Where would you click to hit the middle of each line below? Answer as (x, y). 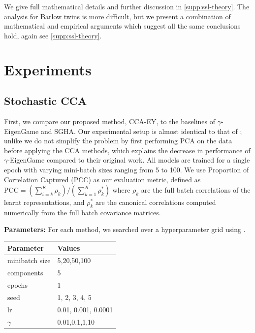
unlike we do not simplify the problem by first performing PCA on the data (118, 141)
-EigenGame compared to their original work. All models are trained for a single (129, 160)
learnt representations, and (44, 202)
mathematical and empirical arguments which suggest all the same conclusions (122, 26)
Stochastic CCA (46, 101)
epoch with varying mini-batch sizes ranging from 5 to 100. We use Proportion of (127, 169)
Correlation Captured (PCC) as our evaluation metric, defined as (102, 179)
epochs (17, 285)
